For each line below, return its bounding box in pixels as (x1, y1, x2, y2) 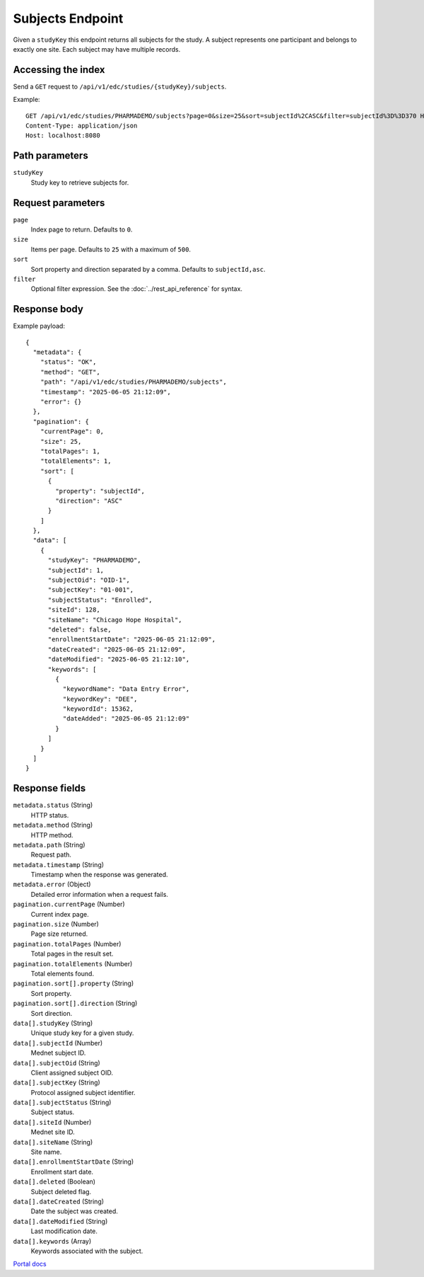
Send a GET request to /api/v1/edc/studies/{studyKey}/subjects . (13, 82, 227, 91)
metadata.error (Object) (13, 880, 91, 888)
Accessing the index (13, 64, 105, 76)
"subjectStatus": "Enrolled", (47, 595, 153, 604)
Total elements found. (30, 969, 95, 978)
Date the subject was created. (30, 1207, 118, 1215)
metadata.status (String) (13, 801, 93, 810)
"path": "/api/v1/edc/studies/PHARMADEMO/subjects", (40, 378, 228, 386)
